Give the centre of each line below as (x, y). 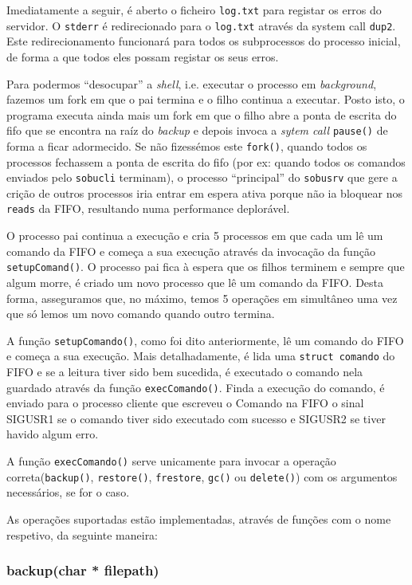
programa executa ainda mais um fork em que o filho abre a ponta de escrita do (202, 114)
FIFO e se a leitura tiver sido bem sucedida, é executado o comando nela (185, 372)
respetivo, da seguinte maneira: (82, 534)
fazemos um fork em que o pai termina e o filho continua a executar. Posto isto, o (206, 99)
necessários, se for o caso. (68, 492)
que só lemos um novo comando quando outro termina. (141, 314)
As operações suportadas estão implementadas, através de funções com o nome (199, 518)
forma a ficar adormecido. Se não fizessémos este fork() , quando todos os (187, 145)
